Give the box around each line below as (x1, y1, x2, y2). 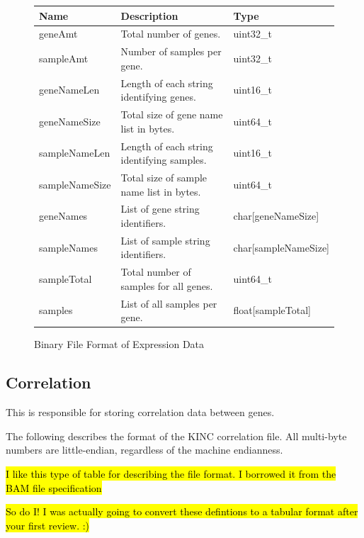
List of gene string (120, 201, 200, 216)
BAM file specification (6, 480, 102, 495)
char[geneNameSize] (233, 208, 319, 223)
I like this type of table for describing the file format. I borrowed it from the (6, 466, 336, 481)
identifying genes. (120, 89, 196, 104)
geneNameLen (39, 82, 100, 97)
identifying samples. (120, 152, 207, 167)
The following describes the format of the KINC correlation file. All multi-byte (6, 428, 347, 443)
